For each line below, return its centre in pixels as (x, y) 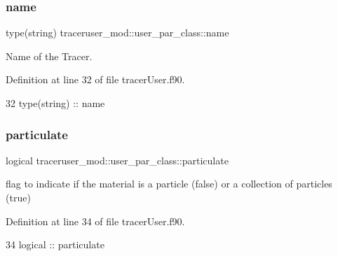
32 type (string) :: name (55, 103)
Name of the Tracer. (49, 56)
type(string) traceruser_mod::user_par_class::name (117, 33)
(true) (18, 197)
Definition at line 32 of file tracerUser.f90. (95, 79)
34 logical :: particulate (55, 244)
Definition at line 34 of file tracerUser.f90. (95, 221)
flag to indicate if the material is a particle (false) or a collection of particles (169, 184)
